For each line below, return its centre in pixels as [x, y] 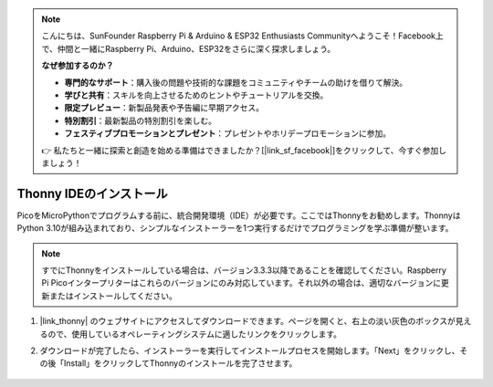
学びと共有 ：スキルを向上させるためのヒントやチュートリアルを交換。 [196, 95]
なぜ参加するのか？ [78, 66]
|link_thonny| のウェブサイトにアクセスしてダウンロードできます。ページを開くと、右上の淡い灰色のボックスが [248, 321]
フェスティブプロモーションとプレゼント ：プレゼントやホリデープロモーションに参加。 [228, 133]
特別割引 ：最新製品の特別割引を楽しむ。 [140, 120]
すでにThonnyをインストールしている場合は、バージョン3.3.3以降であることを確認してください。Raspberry [244, 270]
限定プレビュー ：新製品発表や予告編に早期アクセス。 [164, 108]
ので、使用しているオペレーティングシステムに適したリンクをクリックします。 [194, 334]
